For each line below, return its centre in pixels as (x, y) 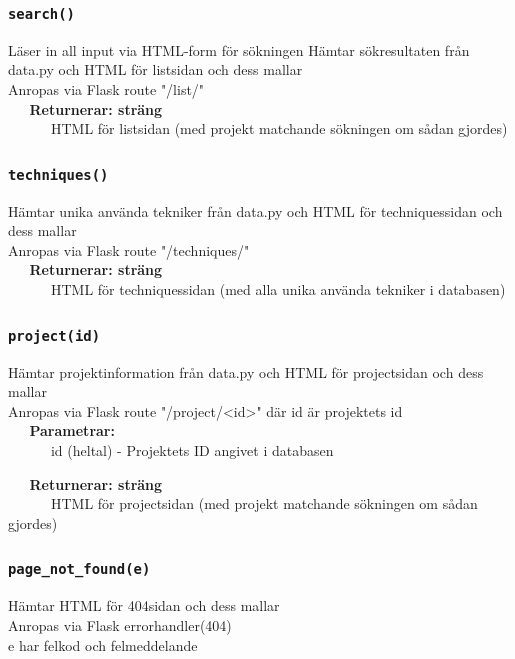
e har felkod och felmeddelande (103, 644)
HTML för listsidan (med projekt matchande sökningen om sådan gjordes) (279, 128)
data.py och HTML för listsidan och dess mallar (155, 69)
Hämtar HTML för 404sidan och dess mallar (144, 605)
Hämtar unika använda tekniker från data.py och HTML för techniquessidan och (255, 210)
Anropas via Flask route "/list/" (106, 88)
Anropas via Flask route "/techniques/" (129, 249)
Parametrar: (72, 430)
